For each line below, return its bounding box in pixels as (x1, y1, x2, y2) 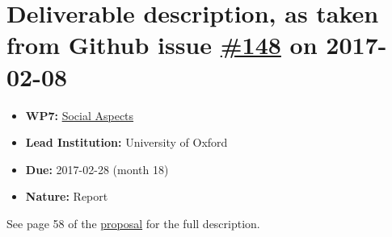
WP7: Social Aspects (25, 106, 134, 123)
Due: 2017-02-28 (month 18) (25, 160, 169, 177)
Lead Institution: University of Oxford (25, 134, 228, 151)
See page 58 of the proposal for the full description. (6, 214, 260, 231)
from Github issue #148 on (6, 28, 318, 61)
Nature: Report (25, 188, 108, 205)
